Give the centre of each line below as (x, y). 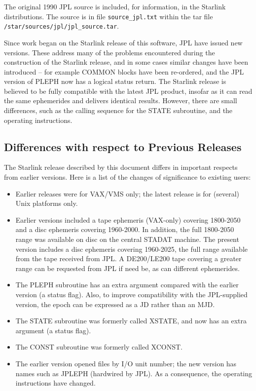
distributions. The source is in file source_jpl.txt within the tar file (109, 16)
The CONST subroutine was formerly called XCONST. (99, 347)
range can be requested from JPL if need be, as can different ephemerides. (128, 268)
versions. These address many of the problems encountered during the (110, 52)
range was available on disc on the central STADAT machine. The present (127, 239)
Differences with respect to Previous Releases (123, 146)
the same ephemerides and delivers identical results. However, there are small (121, 100)
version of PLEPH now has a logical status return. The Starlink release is (115, 81)
